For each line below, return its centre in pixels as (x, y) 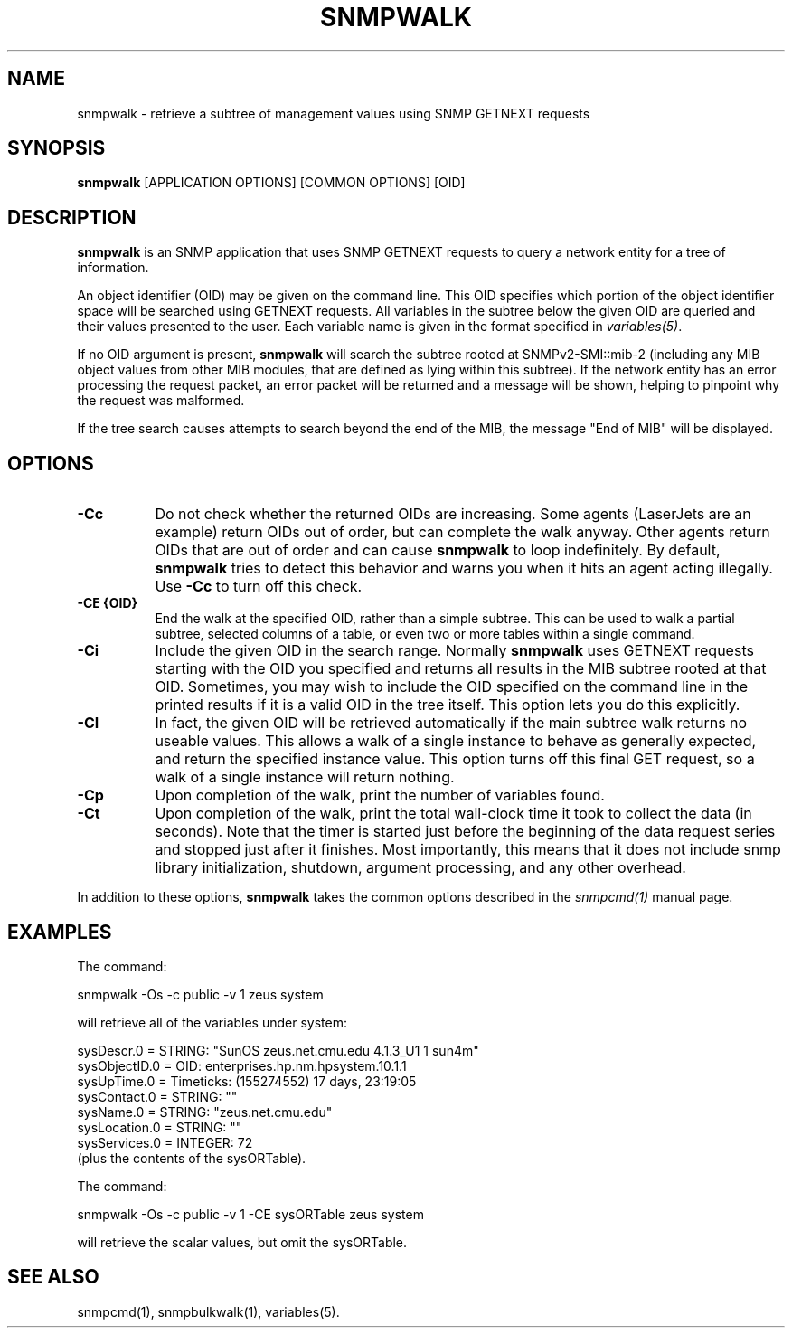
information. (113, 268)
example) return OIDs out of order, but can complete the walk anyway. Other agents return (462, 532)
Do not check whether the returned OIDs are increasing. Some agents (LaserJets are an (453, 514)
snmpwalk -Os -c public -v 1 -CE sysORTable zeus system (250, 1214)
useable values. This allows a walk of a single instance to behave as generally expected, (456, 741)
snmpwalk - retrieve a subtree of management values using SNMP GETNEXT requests (334, 113)
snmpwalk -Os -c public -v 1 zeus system (200, 994)
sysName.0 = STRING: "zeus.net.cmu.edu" (205, 1112)
